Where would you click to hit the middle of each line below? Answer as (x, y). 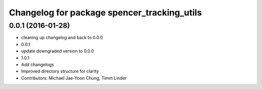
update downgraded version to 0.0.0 (57, 51)
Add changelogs (38, 64)
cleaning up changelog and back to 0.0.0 (62, 38)
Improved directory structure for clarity (60, 71)
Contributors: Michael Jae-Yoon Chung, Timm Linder (74, 78)
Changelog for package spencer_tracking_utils (106, 13)
